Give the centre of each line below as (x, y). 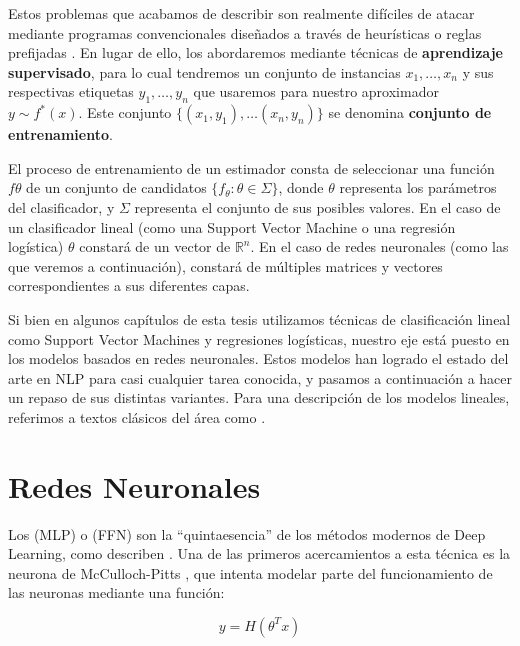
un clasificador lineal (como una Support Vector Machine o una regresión (232, 226)
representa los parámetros (418, 187)
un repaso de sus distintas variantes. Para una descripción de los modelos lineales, (259, 397)
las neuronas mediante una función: (116, 592)
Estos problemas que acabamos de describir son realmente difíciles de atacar (241, 13)
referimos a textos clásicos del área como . (137, 416)
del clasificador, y (61, 206)
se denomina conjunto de (410, 112)
